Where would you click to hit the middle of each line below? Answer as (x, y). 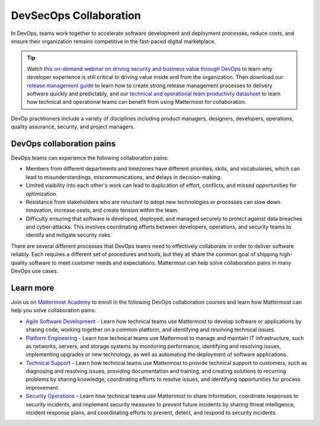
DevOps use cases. (35, 271)
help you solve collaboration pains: (53, 310)
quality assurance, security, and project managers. (73, 127)
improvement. (43, 387)
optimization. (41, 193)
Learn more (33, 288)
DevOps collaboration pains (63, 143)
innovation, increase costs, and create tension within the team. (102, 210)
